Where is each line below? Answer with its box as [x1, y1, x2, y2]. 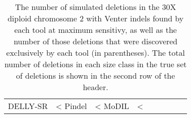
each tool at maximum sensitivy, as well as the [14, 24, 177, 35]
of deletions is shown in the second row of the [16, 70, 175, 81]
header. [83, 81, 108, 93]
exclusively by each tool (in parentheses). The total [6, 47, 185, 58]
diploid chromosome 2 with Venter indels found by [7, 12, 184, 24]
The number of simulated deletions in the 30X [15, 1, 177, 12]
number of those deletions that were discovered [13, 35, 178, 47]
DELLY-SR [8, 100, 48, 112]
